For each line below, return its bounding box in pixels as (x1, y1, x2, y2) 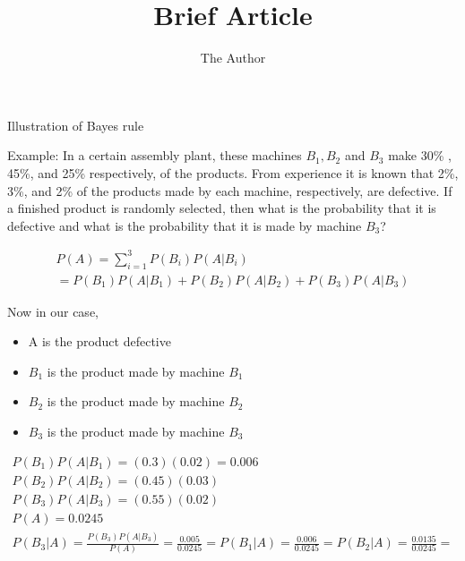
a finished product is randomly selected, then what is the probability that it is (7, 199, 436, 217)
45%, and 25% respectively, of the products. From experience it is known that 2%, (7, 163, 459, 182)
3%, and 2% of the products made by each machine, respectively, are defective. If (7, 181, 452, 200)
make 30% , (388, 146, 452, 165)
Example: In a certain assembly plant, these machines (7, 146, 302, 165)
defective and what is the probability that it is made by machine (7, 216, 362, 234)
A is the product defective (28, 332, 171, 351)
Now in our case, (7, 302, 99, 320)
